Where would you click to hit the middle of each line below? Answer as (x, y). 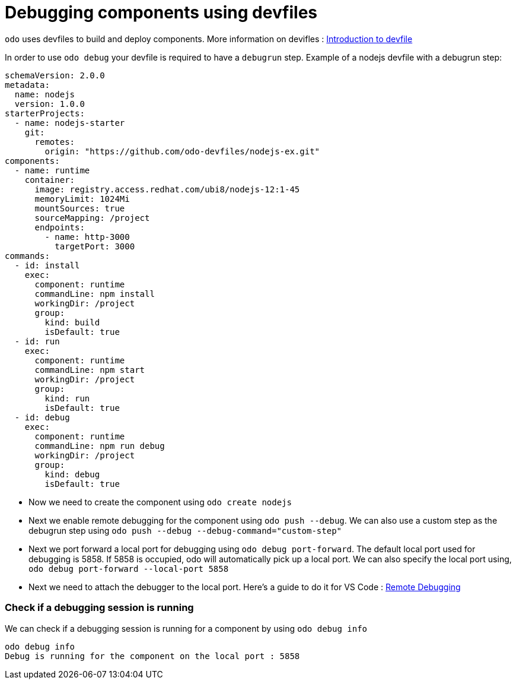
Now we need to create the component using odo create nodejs (160, 502)
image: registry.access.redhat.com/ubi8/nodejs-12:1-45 (167, 189)
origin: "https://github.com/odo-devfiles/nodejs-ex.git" (182, 151)
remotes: (55, 142)
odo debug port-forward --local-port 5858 (129, 569)
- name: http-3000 (87, 237)
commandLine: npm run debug (100, 446)
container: (50, 180)
